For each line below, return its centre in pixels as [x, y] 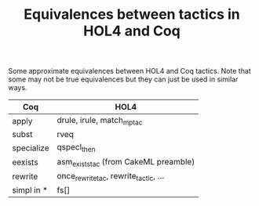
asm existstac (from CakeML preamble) [126, 162]
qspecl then [76, 148]
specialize [31, 148]
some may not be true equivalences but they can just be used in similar [123, 79]
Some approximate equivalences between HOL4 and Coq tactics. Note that [129, 71]
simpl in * [30, 190]
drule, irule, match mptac [100, 121]
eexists [25, 162]
